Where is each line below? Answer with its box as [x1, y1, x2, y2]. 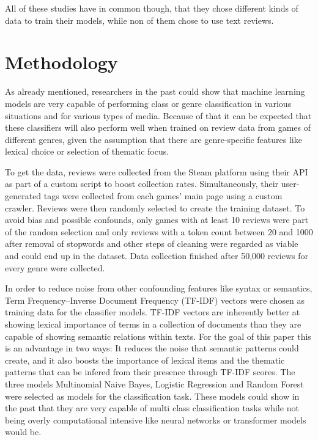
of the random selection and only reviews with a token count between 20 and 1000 [5, 225, 313, 238]
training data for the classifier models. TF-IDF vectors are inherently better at [5, 306, 300, 318]
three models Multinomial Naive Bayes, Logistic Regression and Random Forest [5, 377, 304, 390]
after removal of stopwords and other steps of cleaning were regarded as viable [5, 237, 298, 250]
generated [5, 189, 42, 202]
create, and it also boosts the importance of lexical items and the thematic [5, 353, 285, 366]
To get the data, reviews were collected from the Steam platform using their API [5, 165, 308, 178]
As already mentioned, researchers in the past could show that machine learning [5, 85, 305, 98]
